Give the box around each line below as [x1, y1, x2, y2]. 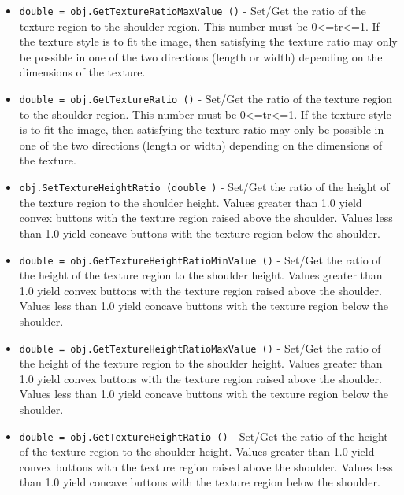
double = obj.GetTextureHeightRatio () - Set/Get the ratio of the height [19, 427, 388, 444]
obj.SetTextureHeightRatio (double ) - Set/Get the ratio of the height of [19, 179, 390, 195]
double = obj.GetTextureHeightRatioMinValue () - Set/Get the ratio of [19, 251, 381, 268]
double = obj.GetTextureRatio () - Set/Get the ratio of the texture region [19, 91, 393, 107]
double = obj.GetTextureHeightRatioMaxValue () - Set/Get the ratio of [19, 339, 381, 356]
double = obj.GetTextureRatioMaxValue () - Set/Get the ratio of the [19, 2, 366, 18]
